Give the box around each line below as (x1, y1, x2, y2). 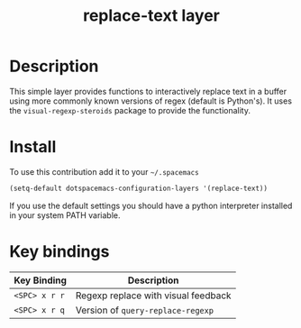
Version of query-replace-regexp (75, 304, 214, 316)
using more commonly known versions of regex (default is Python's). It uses (9, 96, 293, 106)
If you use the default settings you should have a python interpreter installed (9, 200, 293, 211)
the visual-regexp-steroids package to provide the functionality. (9, 105, 251, 115)
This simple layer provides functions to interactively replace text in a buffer (9, 86, 287, 96)
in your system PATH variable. (9, 209, 121, 221)
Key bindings (9, 241, 110, 261)
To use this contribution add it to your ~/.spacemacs (9, 166, 200, 177)
